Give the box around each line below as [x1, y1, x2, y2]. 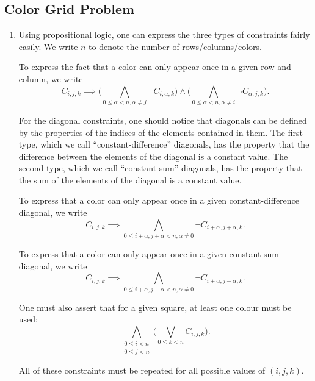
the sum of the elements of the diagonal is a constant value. [18, 173, 242, 186]
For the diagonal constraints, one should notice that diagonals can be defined [18, 113, 307, 126]
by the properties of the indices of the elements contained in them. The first [18, 126, 303, 138]
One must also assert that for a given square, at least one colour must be [18, 301, 292, 313]
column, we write [18, 72, 83, 85]
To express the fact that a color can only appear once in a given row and [18, 60, 291, 73]
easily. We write [18, 40, 78, 52]
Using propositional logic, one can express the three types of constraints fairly [18, 28, 310, 41]
